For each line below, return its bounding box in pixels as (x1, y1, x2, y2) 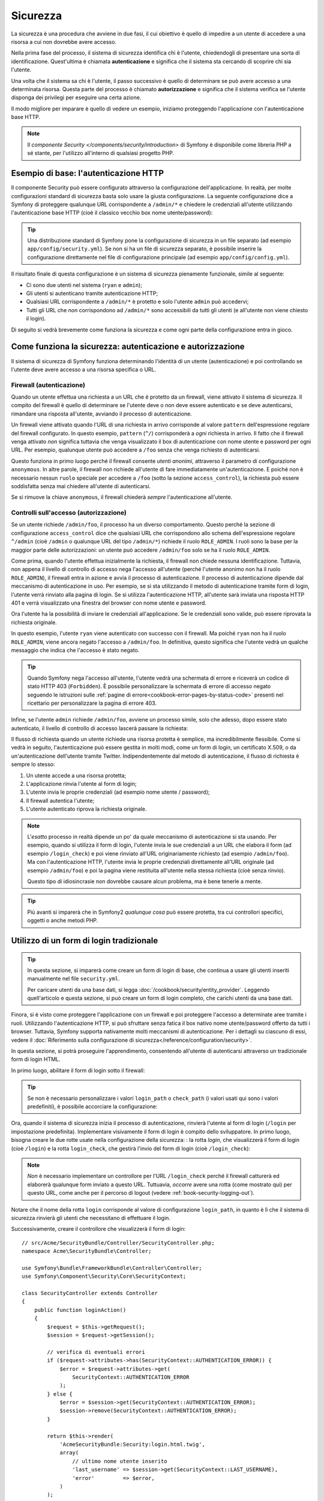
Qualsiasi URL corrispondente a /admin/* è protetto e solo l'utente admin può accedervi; (26, 298, 249, 306)
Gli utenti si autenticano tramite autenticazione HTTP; (26, 290, 158, 297)
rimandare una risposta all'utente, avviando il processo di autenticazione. (11, 410, 192, 417)
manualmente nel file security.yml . (27, 975, 120, 982)
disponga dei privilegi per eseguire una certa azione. (11, 94, 142, 101)
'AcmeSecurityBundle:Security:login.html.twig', (59, 1441, 205, 1448)
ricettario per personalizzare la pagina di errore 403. (27, 699, 157, 707)
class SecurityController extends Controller (22, 1290, 158, 1297)
